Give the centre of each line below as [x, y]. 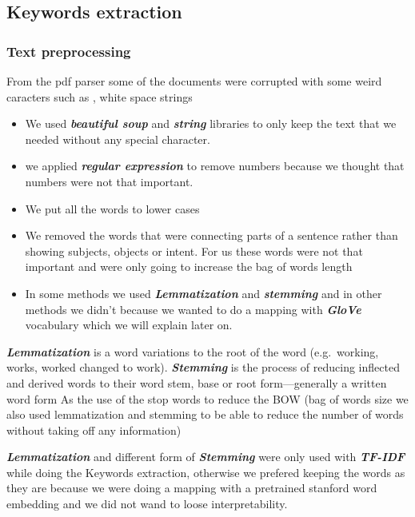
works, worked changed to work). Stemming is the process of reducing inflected [203, 367]
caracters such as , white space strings [100, 96]
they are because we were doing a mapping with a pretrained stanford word [192, 488]
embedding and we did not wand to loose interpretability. [147, 504]
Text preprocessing [69, 51]
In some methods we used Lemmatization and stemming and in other [204, 293]
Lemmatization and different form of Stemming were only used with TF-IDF [206, 457]
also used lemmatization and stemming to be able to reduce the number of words [205, 414]
